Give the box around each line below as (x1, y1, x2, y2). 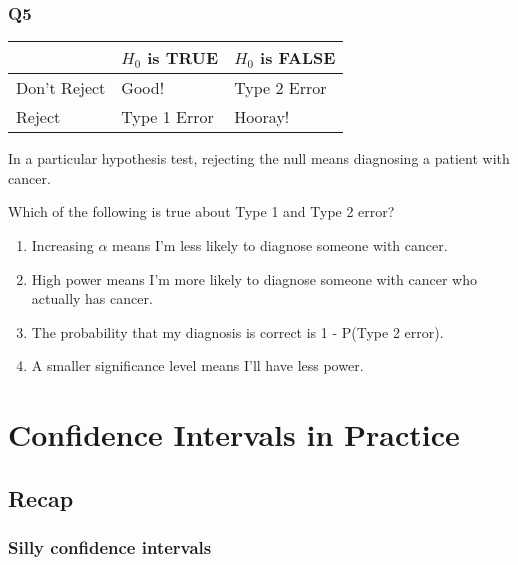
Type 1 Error (121, 105, 214, 129)
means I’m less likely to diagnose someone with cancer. (112, 235, 448, 255)
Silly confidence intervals (8, 535, 212, 560)
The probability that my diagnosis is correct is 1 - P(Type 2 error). (31, 321, 444, 342)
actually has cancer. (31, 288, 153, 309)
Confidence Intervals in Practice (8, 414, 460, 455)
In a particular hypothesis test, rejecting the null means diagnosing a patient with (8, 148, 510, 169)
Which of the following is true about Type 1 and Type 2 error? (8, 201, 395, 222)
